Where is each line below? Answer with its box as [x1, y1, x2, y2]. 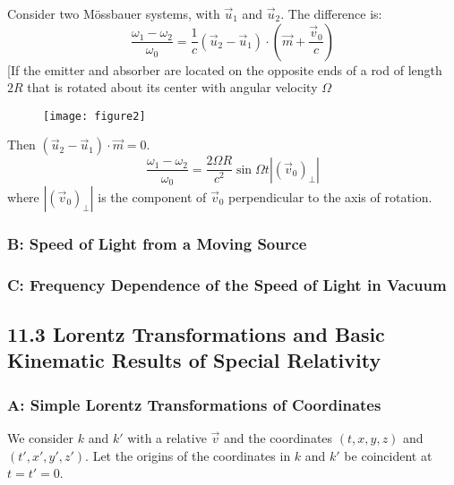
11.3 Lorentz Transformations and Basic [7, 320, 385, 348]
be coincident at [344, 446, 433, 464]
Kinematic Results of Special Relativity [7, 346, 381, 374]
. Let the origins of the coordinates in [85, 446, 291, 464]
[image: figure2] [43, 109, 146, 123]
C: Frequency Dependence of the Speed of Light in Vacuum [7, 273, 447, 295]
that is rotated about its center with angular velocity [27, 78, 318, 97]
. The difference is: [280, 4, 382, 22]
